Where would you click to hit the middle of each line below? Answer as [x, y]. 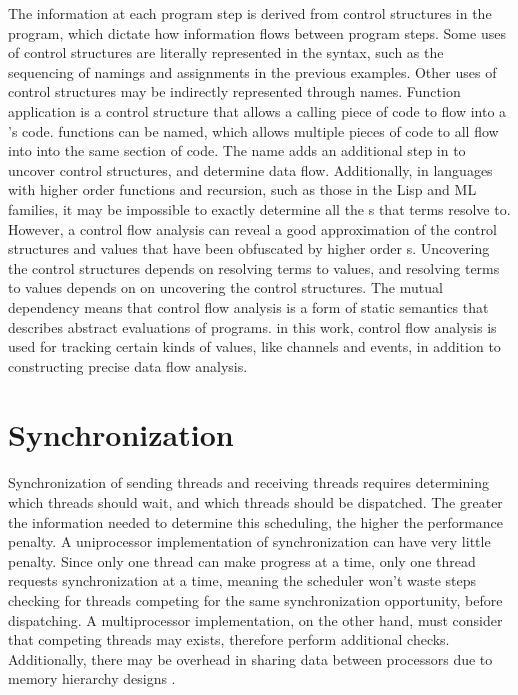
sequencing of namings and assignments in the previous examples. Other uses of [252, 71]
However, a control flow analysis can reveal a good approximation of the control [252, 228]
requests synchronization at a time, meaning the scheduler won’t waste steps [242, 580]
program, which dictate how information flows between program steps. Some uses [257, 32]
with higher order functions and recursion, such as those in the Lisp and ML [242, 189]
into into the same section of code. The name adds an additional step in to [237, 150]
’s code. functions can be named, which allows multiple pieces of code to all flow [253, 130]
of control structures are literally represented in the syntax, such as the [226, 52]
